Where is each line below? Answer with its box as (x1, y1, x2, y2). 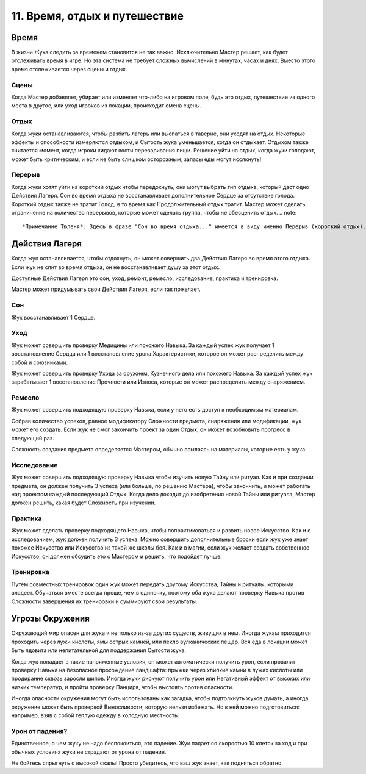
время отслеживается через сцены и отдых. (11, 65, 127, 73)
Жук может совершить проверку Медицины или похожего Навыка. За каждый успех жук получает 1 (11, 342, 274, 349)
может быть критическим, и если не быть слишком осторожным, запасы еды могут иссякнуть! (11, 156, 262, 163)
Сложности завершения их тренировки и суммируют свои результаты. (11, 598, 198, 605)
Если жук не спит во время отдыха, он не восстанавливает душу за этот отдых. (11, 263, 220, 271)
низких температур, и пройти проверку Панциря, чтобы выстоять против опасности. (11, 683, 234, 690)
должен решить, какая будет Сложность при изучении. (11, 499, 156, 506)
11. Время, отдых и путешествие (11, 9, 184, 23)
